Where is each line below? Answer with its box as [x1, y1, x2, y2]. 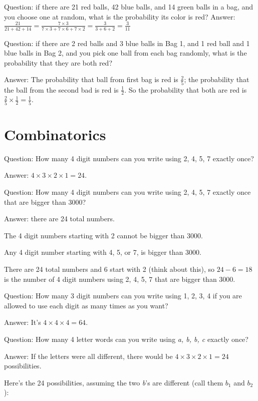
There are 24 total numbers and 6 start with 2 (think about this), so [4, 264, 215, 274]
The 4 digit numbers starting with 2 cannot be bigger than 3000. [4, 230, 203, 240]
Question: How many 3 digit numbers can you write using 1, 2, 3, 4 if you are [4, 290, 242, 301]
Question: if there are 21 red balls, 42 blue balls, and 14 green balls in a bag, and [4, 2, 253, 12]
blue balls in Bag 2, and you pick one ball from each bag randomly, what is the [4, 48, 247, 58]
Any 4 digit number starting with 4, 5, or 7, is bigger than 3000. [4, 247, 201, 257]
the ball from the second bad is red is [4, 84, 119, 95]
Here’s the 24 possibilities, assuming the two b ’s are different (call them [4, 377, 223, 387]
